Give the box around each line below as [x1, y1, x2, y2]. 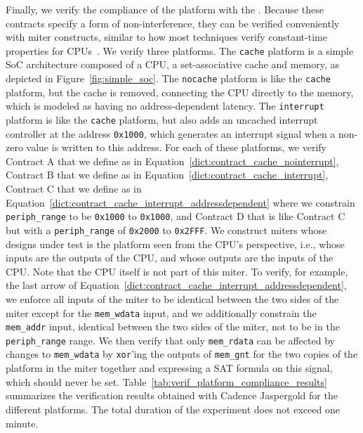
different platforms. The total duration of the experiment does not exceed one [6, 401, 340, 416]
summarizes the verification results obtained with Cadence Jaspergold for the [6, 388, 338, 403]
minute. [6, 415, 39, 430]
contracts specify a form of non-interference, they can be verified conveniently [6, 15, 340, 30]
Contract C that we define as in [6, 181, 142, 196]
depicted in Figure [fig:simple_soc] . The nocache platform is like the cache [6, 71, 331, 86]
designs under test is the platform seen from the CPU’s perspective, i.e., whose [6, 236, 345, 251]
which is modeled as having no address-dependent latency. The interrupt [6, 98, 324, 113]
